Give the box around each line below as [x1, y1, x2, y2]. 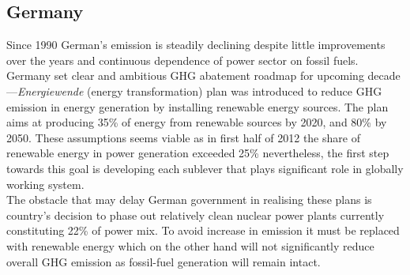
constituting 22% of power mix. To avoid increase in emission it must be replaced [6, 222, 400, 239]
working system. [6, 175, 85, 192]
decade [367, 67, 401, 84]
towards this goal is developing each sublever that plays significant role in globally [6, 160, 404, 176]
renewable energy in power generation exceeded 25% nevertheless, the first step [6, 145, 389, 161]
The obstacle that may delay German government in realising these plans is [6, 191, 372, 208]
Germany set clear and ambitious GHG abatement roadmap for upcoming [6, 67, 364, 84]
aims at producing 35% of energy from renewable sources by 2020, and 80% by [6, 114, 387, 130]
